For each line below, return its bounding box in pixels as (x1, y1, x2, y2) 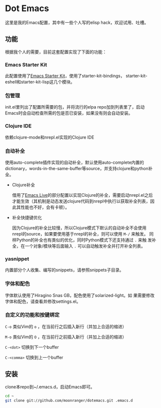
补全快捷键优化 (12, 214, 42, 220)
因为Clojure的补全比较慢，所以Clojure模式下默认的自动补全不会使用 (12, 225, 146, 231)
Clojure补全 (12, 182, 35, 188)
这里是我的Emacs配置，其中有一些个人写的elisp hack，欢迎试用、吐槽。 (5, 19, 149, 25)
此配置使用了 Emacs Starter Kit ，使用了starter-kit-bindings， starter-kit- (5, 73, 147, 79)
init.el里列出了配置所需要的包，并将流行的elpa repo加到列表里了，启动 (5, 104, 145, 110)
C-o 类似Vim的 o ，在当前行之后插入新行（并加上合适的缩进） (5, 323, 127, 330)
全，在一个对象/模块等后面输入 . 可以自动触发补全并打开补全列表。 (12, 243, 146, 249)
